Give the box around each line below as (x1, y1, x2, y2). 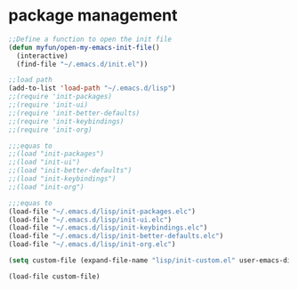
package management (8, 5, 178, 26)
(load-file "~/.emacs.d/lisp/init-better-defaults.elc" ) (8, 232, 224, 241)
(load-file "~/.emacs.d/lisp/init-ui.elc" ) (8, 215, 173, 224)
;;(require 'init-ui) (8, 100, 89, 109)
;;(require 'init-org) (8, 125, 93, 134)
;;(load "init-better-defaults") (8, 166, 133, 175)
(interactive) (16, 51, 68, 60)
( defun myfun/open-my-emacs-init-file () (8, 43, 161, 52)
